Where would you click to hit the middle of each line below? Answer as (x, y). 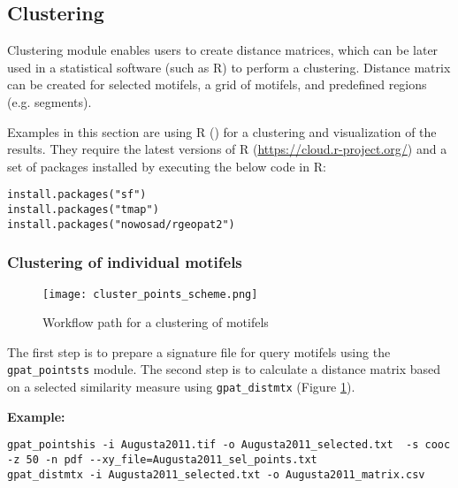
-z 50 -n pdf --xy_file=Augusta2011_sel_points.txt (162, 459)
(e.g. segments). (50, 101)
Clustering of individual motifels (125, 262)
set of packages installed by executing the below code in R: (167, 166)
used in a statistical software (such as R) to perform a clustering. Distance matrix (229, 67)
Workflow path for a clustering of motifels (156, 322)
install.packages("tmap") (83, 210)
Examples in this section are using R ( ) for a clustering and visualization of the (222, 131)
